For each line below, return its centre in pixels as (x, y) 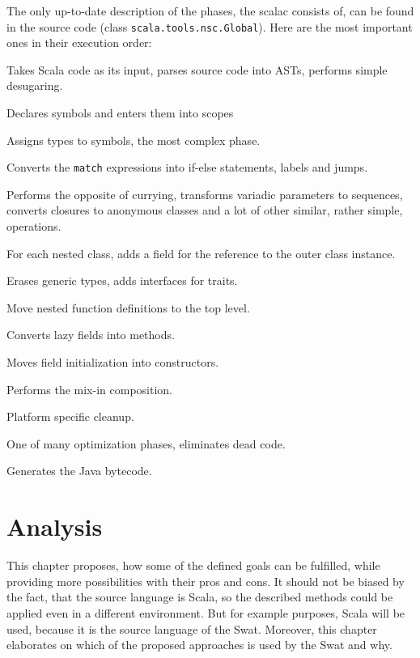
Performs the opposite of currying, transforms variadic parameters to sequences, (205, 194)
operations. (34, 226)
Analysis (55, 526)
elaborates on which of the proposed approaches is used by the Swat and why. (199, 645)
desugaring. (35, 85)
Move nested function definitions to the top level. (128, 307)
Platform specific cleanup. (70, 416)
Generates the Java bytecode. (79, 471)
